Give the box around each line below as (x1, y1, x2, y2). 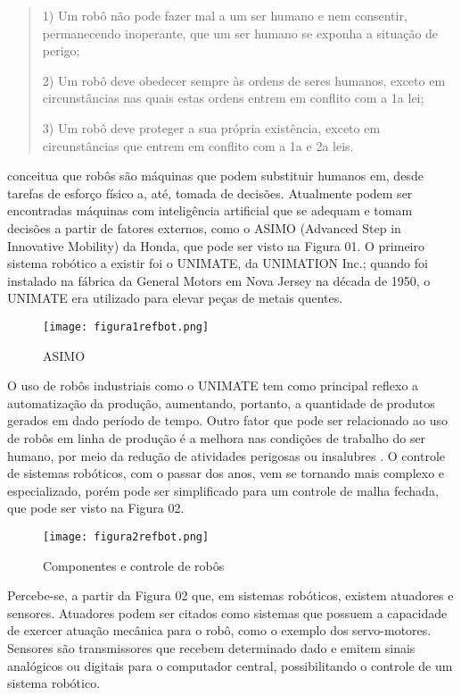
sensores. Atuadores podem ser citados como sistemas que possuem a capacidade (7, 603, 448, 622)
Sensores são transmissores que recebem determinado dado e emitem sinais (7, 638, 416, 657)
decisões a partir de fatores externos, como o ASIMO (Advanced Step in (7, 218, 401, 237)
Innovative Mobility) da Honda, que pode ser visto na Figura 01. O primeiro (7, 236, 424, 255)
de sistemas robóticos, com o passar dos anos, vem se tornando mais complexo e (7, 464, 445, 482)
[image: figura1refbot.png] (43, 320, 210, 333)
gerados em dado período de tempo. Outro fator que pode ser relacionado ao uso (7, 411, 448, 430)
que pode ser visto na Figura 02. (7, 498, 185, 517)
